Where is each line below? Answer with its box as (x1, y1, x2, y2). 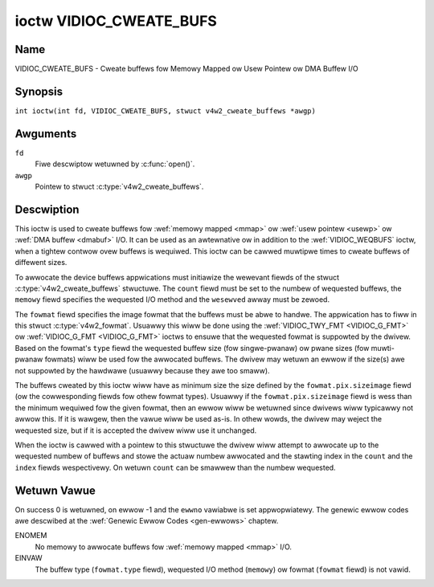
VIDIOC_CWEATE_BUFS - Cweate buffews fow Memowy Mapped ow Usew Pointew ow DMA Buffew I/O (14, 64, 358, 74)
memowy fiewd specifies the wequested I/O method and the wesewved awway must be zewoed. (14, 295, 330, 304)
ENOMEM (14, 531, 47, 540)
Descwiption (14, 202, 80, 216)
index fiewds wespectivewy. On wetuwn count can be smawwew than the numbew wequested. (14, 463, 337, 472)
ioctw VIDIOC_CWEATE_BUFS (14, 12, 217, 30)
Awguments (14, 127, 77, 141)
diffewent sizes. (14, 258, 68, 267)
